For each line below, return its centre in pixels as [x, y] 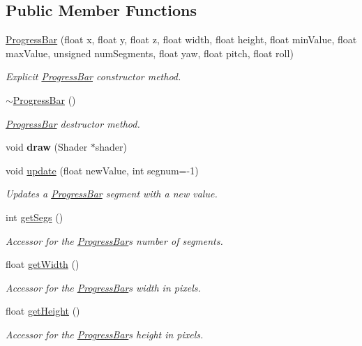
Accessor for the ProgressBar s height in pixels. [105, 334]
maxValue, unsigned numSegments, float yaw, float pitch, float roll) [150, 53]
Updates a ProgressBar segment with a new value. [112, 194]
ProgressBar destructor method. [73, 123]
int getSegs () [35, 217]
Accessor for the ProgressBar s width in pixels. [103, 287]
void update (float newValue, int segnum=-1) [102, 170]
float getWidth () [43, 264]
